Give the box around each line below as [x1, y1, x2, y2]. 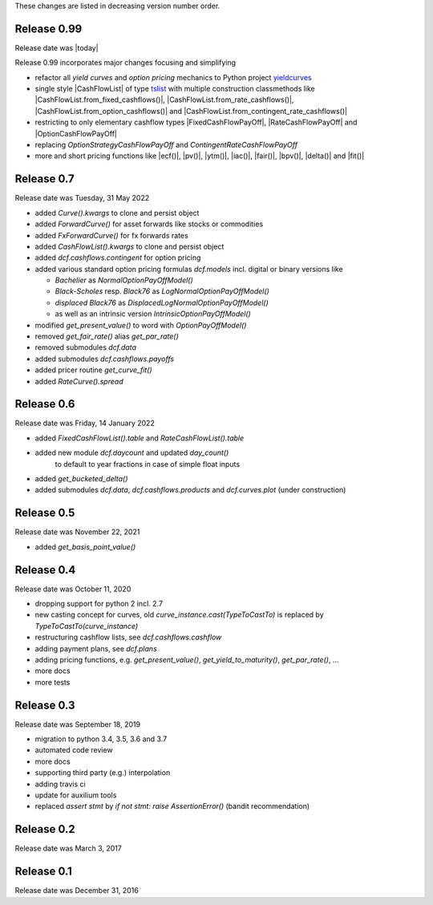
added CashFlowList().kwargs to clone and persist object [34, 241, 225, 251]
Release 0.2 [14, 822, 75, 836]
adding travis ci [34, 779, 86, 789]
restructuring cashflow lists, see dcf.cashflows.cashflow [34, 632, 222, 642]
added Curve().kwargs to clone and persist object [34, 208, 200, 217]
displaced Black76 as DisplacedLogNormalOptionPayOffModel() [55, 298, 269, 307]
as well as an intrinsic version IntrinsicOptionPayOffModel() [55, 309, 252, 319]
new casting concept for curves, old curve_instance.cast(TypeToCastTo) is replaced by [34, 610, 324, 619]
